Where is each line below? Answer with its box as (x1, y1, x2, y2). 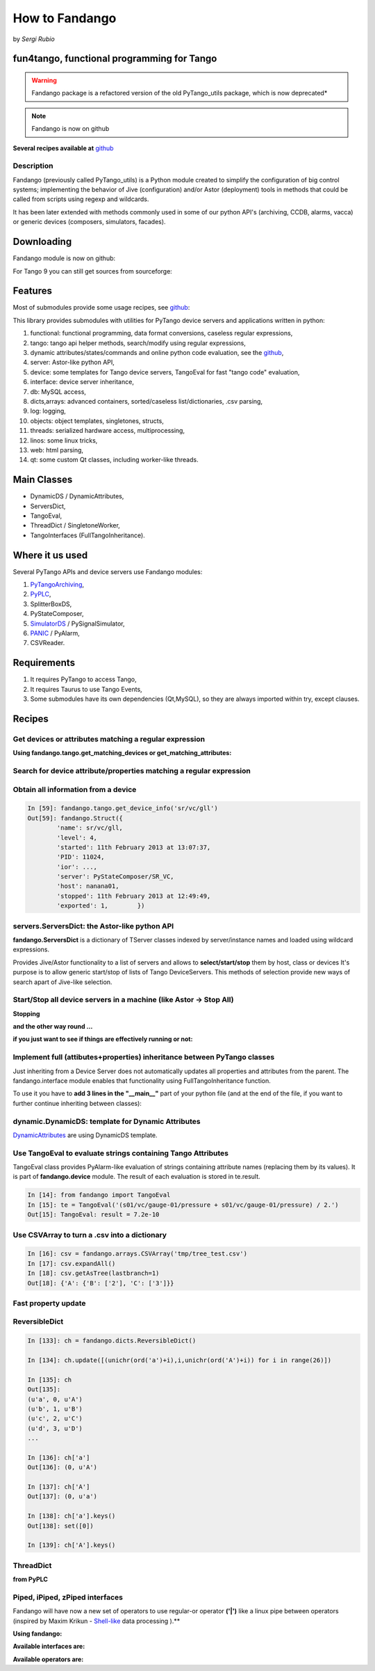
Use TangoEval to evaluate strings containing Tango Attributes (12, 1148, 229, 1158)
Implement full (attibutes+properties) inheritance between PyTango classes (12, 1052, 275, 1062)
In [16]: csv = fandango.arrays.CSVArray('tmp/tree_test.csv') (27, 1250, 248, 1258)
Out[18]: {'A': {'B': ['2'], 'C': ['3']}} (27, 1279, 174, 1287)
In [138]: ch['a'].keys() (27, 1512, 116, 1520)
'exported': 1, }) (56, 902, 145, 910)
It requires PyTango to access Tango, (30, 675, 137, 683)
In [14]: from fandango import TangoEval (27, 1191, 171, 1199)
